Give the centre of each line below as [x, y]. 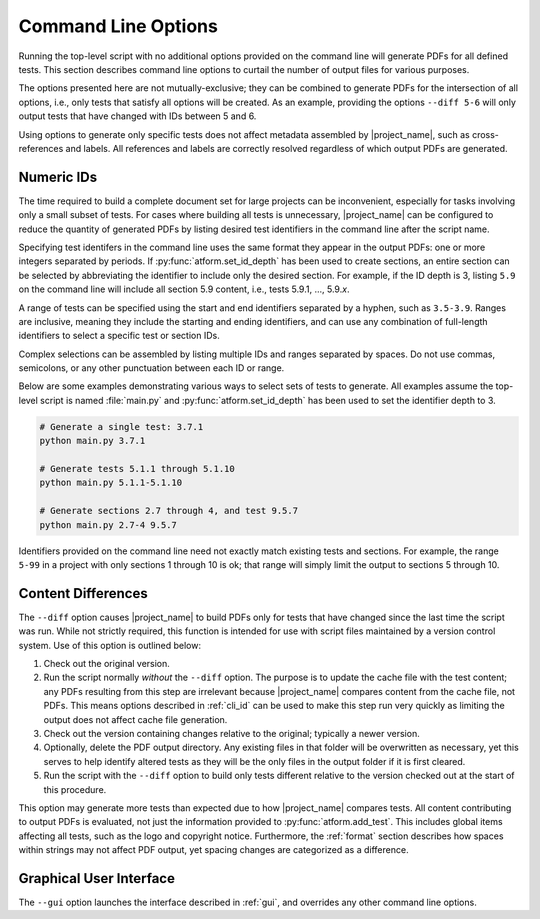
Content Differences [83, 593]
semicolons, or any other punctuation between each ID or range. [151, 368]
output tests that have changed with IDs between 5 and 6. [137, 116]
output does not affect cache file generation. [135, 719]
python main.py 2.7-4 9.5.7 [108, 524]
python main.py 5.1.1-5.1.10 [111, 483]
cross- [485, 134]
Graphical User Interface [96, 878]
